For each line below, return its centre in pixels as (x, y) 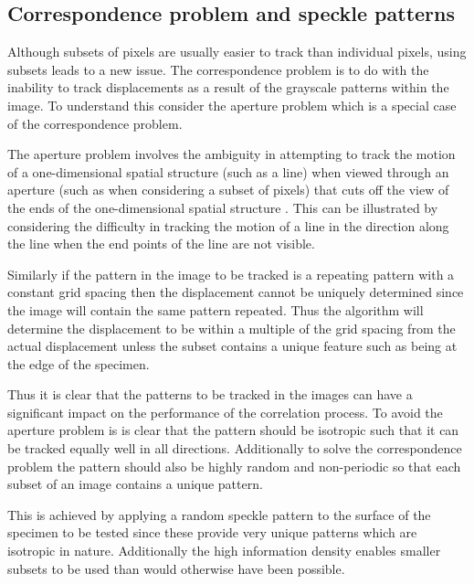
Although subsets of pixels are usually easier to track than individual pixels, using (237, 52)
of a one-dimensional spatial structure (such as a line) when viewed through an (228, 171)
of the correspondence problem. (95, 123)
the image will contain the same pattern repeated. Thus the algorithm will (216, 309)
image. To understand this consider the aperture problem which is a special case (232, 105)
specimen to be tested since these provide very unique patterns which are (212, 532)
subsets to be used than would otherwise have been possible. (176, 568)
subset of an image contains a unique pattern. (135, 484)
